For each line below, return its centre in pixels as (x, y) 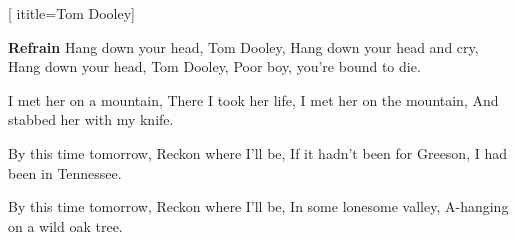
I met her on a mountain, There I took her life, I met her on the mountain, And (253, 99)
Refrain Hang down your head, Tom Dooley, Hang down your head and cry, (243, 46)
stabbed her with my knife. (91, 119)
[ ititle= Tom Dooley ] (71, 13)
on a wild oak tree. (65, 225)
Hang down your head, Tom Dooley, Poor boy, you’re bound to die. (214, 66)
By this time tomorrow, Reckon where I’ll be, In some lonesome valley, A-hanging (258, 206)
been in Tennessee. (65, 172)
